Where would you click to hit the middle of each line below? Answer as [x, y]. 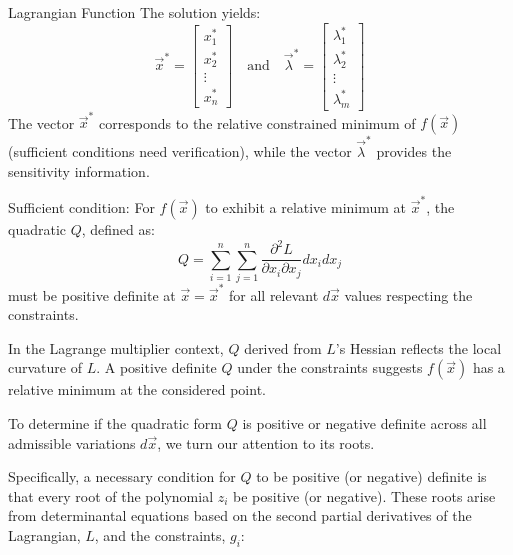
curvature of [45, 367]
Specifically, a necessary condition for [122, 476]
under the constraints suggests [330, 367]
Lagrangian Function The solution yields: [134, 12]
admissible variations [72, 442]
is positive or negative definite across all [364, 422]
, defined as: [118, 228]
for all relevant [274, 294]
